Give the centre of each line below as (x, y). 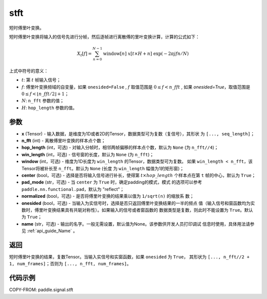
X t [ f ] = (84, 54)
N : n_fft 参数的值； (43, 101)
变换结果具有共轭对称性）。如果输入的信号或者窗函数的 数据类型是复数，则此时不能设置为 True (144, 210)
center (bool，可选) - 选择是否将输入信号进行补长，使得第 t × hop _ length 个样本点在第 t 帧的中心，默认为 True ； (139, 176)
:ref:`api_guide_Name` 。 (52, 231)
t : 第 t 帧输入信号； (41, 80)
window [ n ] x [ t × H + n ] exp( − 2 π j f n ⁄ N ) (146, 54)
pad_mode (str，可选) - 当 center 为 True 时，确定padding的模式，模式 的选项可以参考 (112, 182)
